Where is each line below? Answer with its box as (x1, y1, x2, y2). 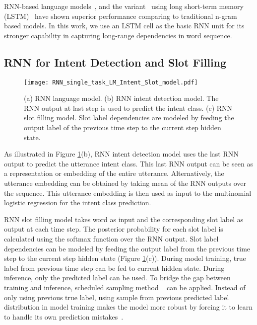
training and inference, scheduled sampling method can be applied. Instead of (4, 282, 246, 292)
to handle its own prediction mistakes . (4, 311, 124, 322)
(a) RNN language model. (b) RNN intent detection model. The (24, 93, 219, 103)
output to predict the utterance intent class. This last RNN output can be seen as (4, 158, 253, 168)
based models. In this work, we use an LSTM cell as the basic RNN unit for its (4, 20, 245, 31)
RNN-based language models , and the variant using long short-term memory (4, 1, 244, 11)
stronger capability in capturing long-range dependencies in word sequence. (4, 30, 232, 40)
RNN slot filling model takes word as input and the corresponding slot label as (4, 214, 244, 224)
